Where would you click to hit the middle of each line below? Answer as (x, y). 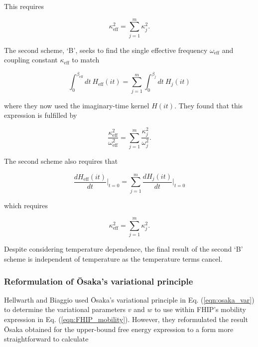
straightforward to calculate (46, 339)
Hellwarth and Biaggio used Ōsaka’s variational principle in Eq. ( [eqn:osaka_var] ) (129, 299)
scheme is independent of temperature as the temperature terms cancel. (113, 259)
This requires (24, 6)
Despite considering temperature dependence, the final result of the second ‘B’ (124, 249)
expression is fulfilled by (41, 115)
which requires (26, 205)
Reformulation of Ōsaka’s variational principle (99, 281)
